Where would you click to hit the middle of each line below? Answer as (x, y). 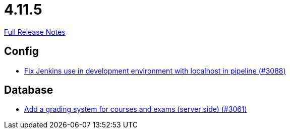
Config (21, 51)
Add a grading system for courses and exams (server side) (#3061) (136, 109)
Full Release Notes (35, 32)
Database (29, 90)
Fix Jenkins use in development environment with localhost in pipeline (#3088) (155, 71)
